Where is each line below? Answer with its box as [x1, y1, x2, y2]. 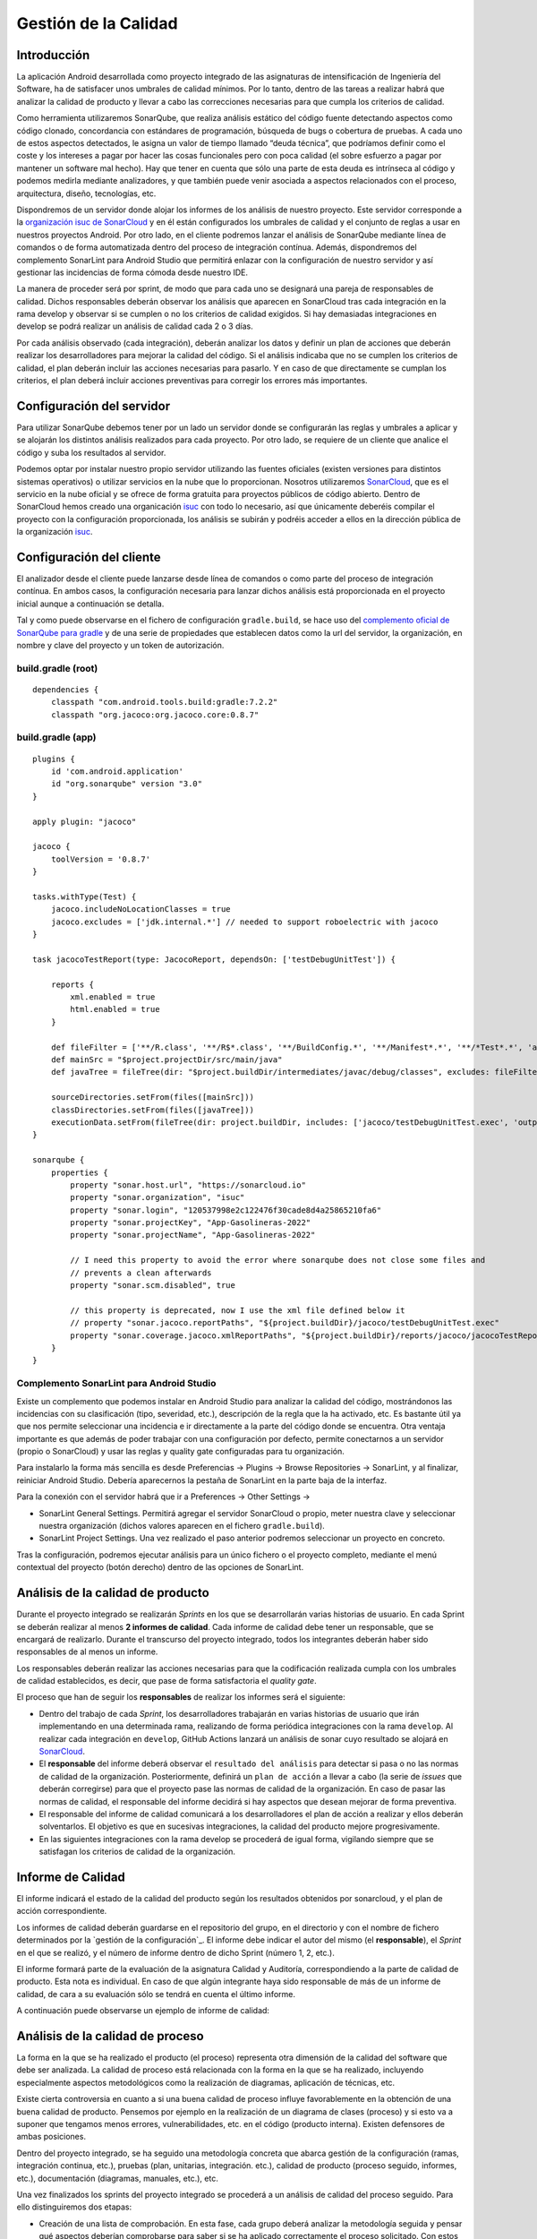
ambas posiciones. [16, 2132, 87, 2142]
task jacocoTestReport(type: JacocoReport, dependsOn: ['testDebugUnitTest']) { [32, 954, 396, 965]
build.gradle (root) [16, 662, 98, 674]
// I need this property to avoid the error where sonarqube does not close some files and [70, 1255, 486, 1265]
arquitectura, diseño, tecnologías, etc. [16, 188, 157, 199]
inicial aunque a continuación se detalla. [16, 598, 165, 609]
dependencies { [32, 684, 99, 694]
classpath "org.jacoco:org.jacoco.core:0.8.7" [50, 709, 260, 720]
